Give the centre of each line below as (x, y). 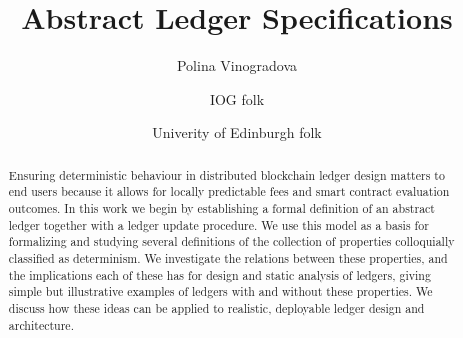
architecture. (41, 324)
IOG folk (237, 98)
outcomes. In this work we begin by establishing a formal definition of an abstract (221, 208)
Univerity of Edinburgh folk (237, 132)
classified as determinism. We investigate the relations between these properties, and (228, 257)
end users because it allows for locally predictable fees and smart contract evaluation (229, 191)
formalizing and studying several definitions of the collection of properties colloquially (231, 241)
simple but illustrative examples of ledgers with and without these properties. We (220, 291)
